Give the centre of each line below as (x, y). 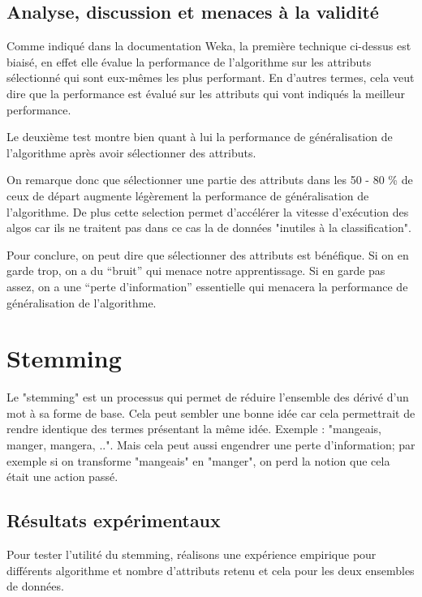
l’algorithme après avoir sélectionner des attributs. (131, 152)
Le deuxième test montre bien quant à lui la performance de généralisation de (200, 137)
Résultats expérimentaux (114, 520)
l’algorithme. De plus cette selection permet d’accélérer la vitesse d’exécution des (208, 211)
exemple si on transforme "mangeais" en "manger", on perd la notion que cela (198, 460)
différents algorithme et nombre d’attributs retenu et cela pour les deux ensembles (211, 570)
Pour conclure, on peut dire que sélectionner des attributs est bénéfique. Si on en (208, 254)
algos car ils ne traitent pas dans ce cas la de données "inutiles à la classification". (209, 228)
